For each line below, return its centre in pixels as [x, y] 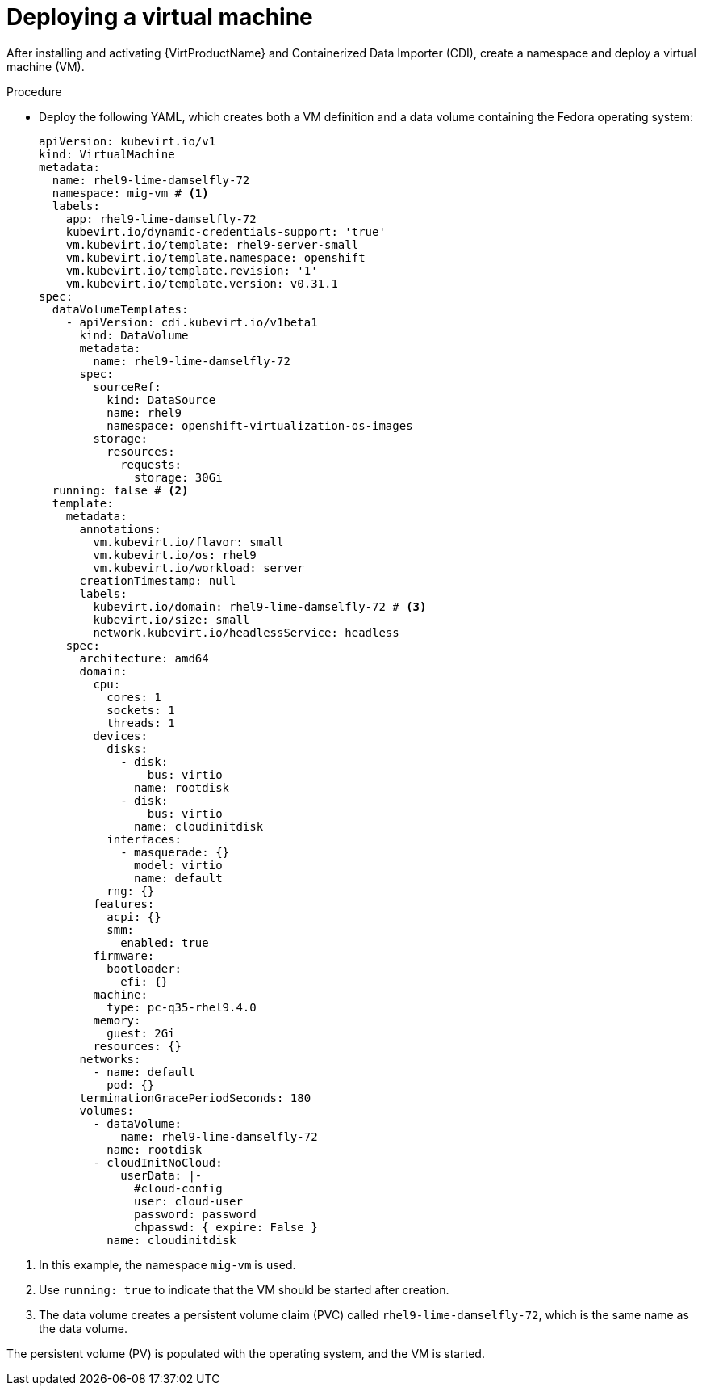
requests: [151, 464]
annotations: [120, 529]
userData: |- [161, 1175]
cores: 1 [134, 697]
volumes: [107, 1110]
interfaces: [144, 839]
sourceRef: [127, 387]
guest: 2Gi [141, 1033]
